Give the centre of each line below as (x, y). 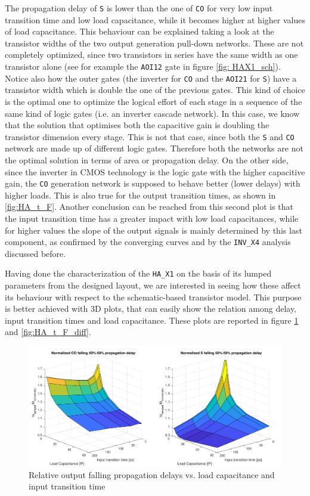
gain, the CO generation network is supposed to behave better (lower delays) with (153, 183)
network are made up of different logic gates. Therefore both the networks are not (154, 148)
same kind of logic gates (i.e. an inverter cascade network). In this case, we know (152, 113)
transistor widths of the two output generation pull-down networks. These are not (154, 43)
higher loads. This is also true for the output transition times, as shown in (140, 195)
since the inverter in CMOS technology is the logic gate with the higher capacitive (155, 171)
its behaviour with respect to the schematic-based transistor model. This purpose (153, 297)
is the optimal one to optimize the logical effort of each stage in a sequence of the (154, 101)
